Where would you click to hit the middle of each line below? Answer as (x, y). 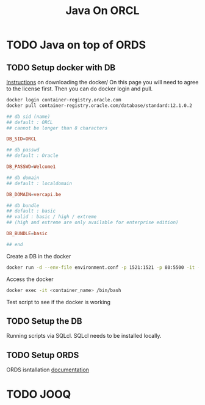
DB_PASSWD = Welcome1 (31, 167)
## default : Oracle (33, 156)
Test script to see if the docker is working (59, 302)
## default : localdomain (39, 183)
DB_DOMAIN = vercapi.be (34, 194)
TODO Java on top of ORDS (76, 45)
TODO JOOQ (39, 394)
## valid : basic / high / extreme (52, 217)
